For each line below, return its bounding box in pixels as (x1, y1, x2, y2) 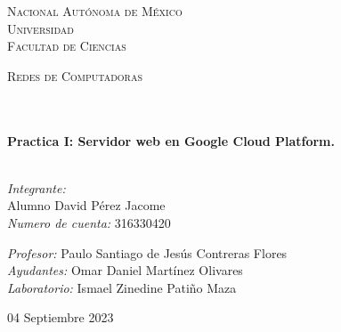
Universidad (7, 19, 74, 37)
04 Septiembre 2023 (7, 308, 114, 327)
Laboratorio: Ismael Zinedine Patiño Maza (7, 278, 237, 296)
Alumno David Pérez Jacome (7, 196, 166, 215)
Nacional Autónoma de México (7, 2, 183, 20)
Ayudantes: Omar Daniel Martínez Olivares (7, 261, 243, 279)
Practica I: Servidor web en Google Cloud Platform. (7, 131, 335, 150)
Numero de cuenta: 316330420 (7, 213, 171, 231)
